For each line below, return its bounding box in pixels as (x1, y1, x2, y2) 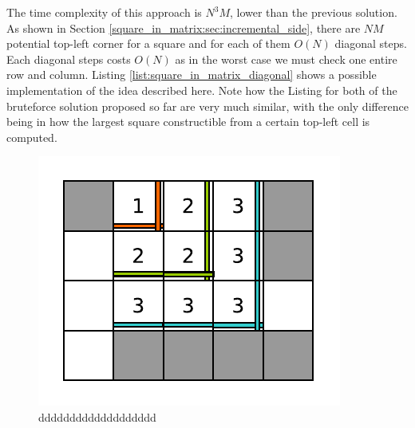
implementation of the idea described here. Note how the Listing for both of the (6, 81, 397, 98)
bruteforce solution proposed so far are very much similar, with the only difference (6, 97, 409, 114)
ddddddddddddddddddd (38, 408, 156, 425)
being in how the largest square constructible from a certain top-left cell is (6, 113, 370, 130)
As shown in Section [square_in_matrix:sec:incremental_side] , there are (6, 19, 361, 36)
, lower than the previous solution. (229, 4, 397, 20)
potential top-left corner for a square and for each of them (6, 35, 290, 52)
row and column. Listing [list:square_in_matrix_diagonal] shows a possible (6, 66, 377, 83)
